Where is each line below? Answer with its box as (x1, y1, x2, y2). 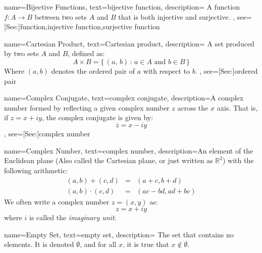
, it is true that (122, 239, 169, 249)
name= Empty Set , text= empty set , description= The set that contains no (4, 229, 234, 239)
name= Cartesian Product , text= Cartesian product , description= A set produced (4, 38, 254, 48)
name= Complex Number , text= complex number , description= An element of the (4, 145, 253, 156)
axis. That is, (217, 102, 258, 113)
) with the (222, 155, 254, 166)
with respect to (143, 65, 190, 76)
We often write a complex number (4, 196, 110, 207)
